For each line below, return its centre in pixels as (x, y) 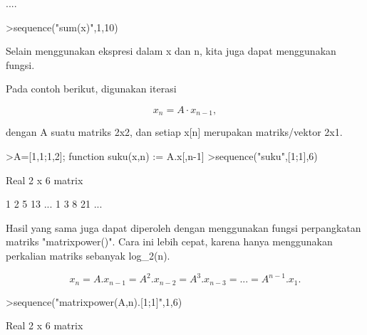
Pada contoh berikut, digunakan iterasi (91, 89)
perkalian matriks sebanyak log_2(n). (88, 255)
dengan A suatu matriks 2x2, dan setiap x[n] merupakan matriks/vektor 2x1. (174, 132)
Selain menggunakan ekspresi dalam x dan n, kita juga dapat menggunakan (171, 51)
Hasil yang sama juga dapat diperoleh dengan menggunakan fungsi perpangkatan (183, 227)
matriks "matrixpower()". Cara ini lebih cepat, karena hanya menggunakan (169, 241)
